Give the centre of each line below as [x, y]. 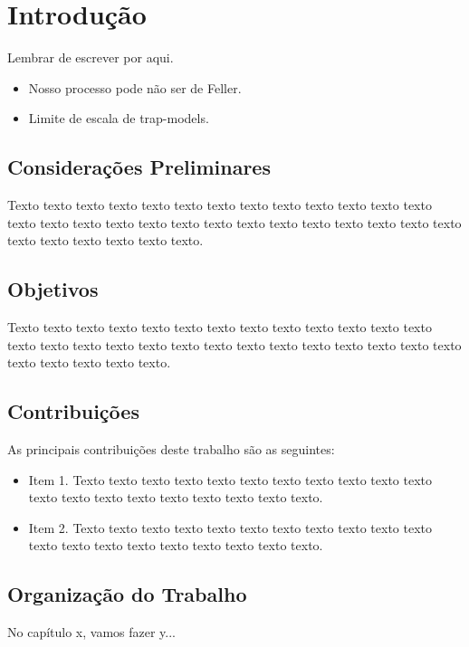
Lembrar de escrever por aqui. [91, 57]
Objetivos [53, 289]
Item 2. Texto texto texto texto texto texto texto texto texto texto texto [230, 527]
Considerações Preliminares [139, 167]
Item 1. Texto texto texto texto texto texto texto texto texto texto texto [230, 479]
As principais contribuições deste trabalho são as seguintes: [171, 449]
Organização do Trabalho [127, 594]
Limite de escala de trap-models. [119, 118]
